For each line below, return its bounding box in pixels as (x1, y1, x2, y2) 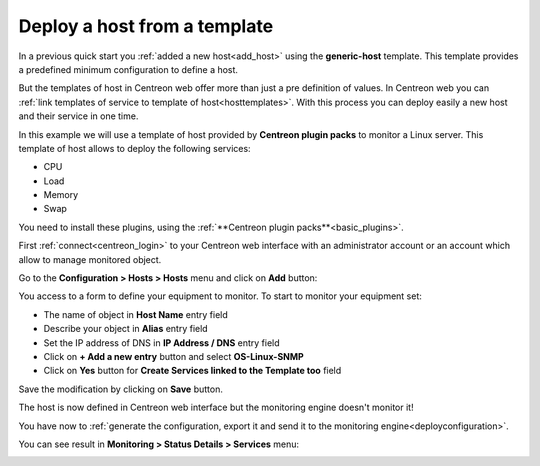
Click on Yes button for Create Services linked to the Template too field (43, 365, 342, 377)
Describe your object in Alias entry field (43, 323, 209, 335)
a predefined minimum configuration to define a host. (18, 63, 239, 75)
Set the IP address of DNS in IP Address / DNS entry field (43, 336, 280, 349)
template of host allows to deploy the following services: (18, 142, 251, 154)
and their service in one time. (18, 110, 139, 122)
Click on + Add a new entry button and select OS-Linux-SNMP (43, 350, 304, 362)
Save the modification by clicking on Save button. (18, 383, 224, 395)
